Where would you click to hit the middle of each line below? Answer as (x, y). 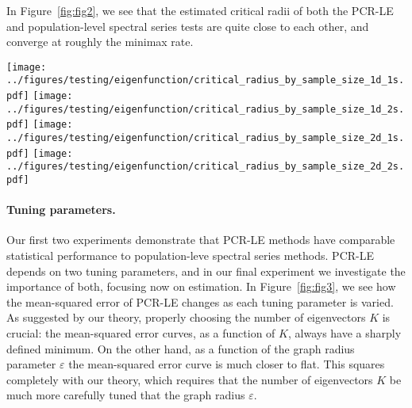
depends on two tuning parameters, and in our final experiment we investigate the (206, 271)
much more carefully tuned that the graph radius (126, 395)
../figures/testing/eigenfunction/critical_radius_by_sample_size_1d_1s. (206, 80)
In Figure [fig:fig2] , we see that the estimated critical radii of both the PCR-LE (200, 10)
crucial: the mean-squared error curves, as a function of (141, 333)
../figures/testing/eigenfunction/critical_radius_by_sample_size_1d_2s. (206, 109)
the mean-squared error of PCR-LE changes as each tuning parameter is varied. (200, 301)
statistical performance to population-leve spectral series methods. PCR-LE (190, 255)
